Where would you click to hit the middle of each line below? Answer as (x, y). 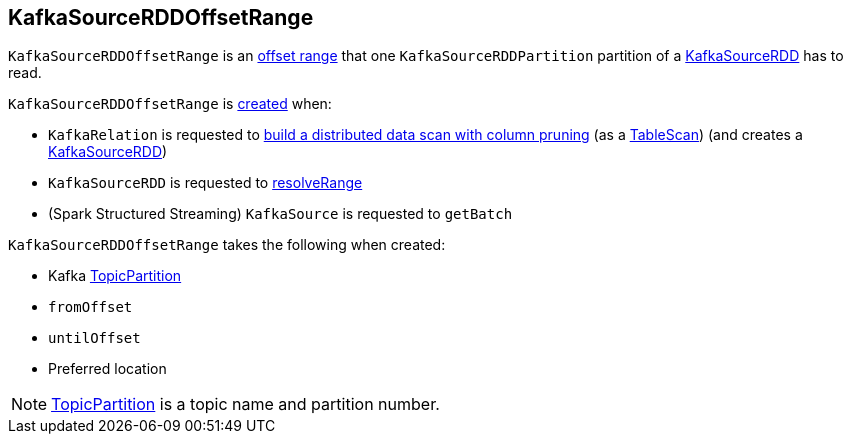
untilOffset (94, 338)
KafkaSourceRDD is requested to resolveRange (205, 183)
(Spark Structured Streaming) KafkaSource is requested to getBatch (280, 214)
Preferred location (107, 369)
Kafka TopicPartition (115, 276)
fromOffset (90, 307)
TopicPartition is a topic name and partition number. (245, 404)
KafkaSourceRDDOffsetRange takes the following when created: (227, 245)
